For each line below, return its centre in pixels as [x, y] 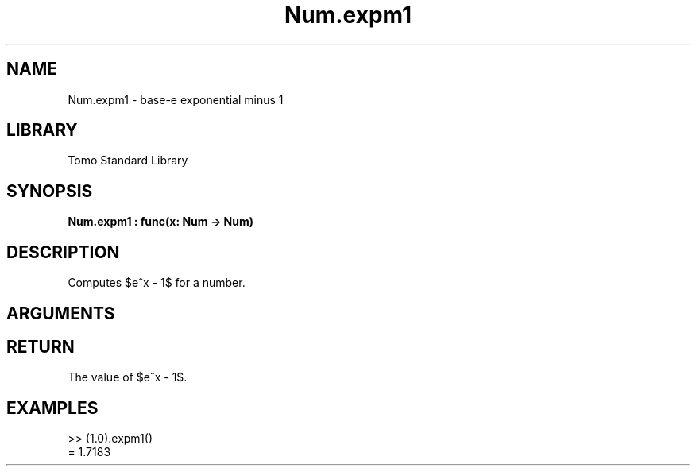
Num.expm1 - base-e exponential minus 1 [176, 99]
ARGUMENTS [61, 313]
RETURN [41, 346]
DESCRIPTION [63, 252]
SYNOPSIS [50, 191]
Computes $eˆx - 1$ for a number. [157, 283]
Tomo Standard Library [128, 161]
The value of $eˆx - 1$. [128, 377]
